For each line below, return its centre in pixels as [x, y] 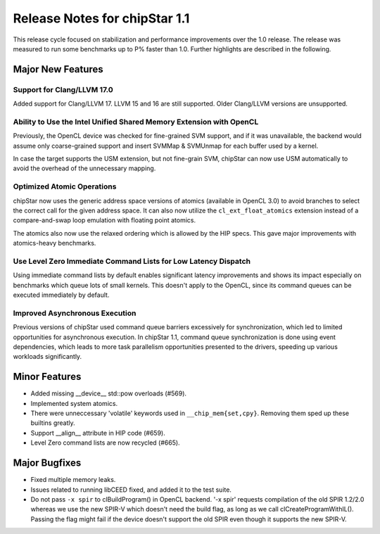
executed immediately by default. [61, 295]
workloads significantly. [47, 357]
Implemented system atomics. [74, 403]
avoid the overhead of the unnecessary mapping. [84, 168]
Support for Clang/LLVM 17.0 [63, 89]
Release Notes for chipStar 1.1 [101, 18]
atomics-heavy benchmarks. [55, 243]
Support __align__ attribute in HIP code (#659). [98, 433]
